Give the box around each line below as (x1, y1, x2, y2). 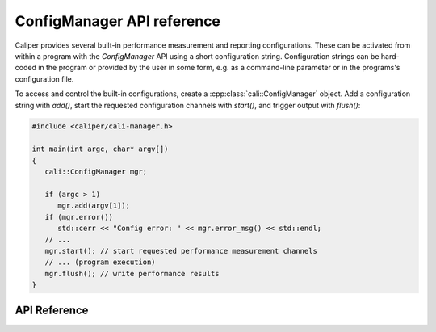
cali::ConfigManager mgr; (44, 167, 148, 177)
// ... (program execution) (44, 258, 157, 267)
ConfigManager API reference (15, 12, 221, 30)
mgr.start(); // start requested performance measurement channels (44, 246, 318, 255)
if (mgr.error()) (44, 212, 113, 221)
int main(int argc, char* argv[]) (31, 145, 169, 153)
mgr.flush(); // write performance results (44, 269, 220, 278)
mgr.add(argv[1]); (57, 201, 131, 210)
